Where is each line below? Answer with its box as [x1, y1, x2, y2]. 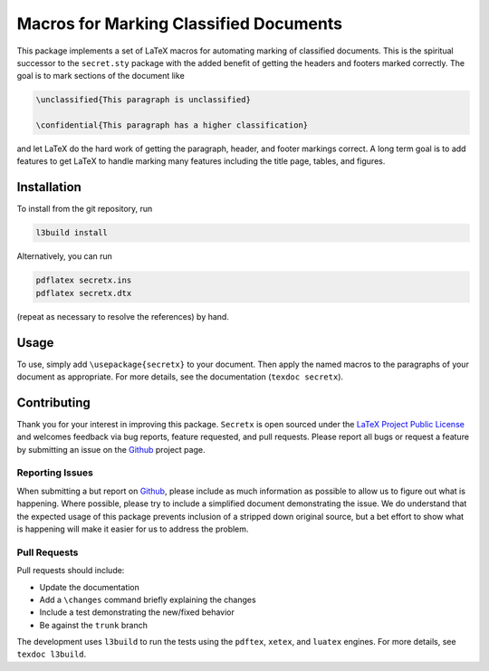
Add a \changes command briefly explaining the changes [39, 594, 257, 605]
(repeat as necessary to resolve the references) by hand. [16, 311, 230, 321]
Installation [16, 179, 81, 195]
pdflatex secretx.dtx [35, 288, 132, 298]
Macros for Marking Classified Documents [16, 14, 343, 34]
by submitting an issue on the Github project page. [16, 444, 206, 455]
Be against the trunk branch [39, 619, 149, 630]
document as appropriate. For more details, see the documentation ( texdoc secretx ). [16, 371, 344, 382]
